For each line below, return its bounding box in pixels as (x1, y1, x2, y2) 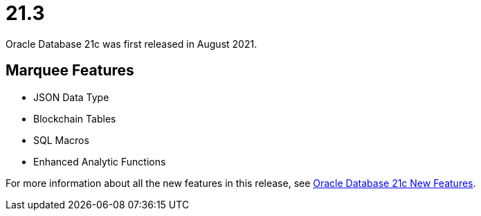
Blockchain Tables (33, 112, 116, 125)
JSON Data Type (33, 91, 109, 103)
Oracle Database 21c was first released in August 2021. (6, 37, 257, 50)
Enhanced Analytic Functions (33, 155, 166, 168)
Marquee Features (6, 62, 134, 80)
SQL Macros (33, 134, 89, 146)
